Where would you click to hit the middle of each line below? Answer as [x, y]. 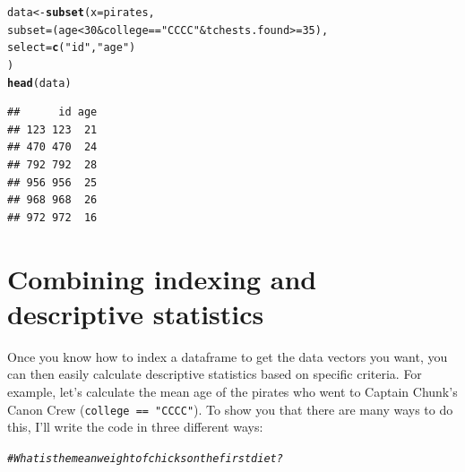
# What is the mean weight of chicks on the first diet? [145, 458]
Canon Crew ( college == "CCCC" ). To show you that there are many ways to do [230, 409]
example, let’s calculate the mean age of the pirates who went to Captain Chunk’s [232, 391]
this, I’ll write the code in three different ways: [135, 427]
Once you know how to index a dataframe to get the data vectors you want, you [228, 356]
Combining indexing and [162, 278]
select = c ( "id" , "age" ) [72, 48]
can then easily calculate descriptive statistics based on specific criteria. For [215, 374]
